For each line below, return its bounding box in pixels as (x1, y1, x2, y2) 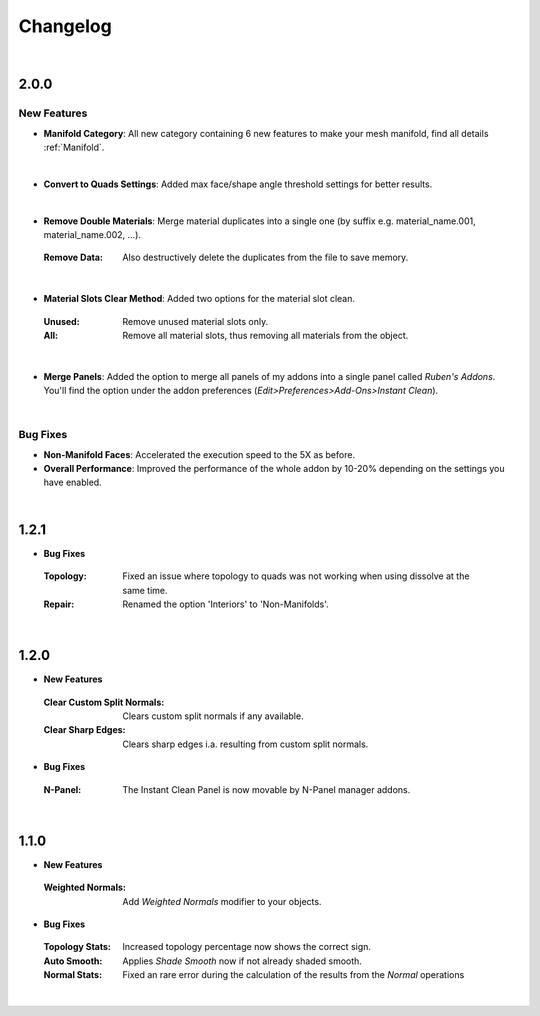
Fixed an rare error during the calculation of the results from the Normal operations (122, 969, 465, 981)
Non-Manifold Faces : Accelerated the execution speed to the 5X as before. (43, 448, 355, 460)
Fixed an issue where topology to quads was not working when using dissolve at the (122, 570, 470, 582)
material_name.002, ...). (43, 229, 142, 241)
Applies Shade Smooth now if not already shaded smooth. (122, 955, 362, 967)
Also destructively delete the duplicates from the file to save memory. (122, 251, 409, 264)
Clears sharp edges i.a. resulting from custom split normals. (122, 738, 369, 750)
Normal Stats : (43, 969, 103, 981)
